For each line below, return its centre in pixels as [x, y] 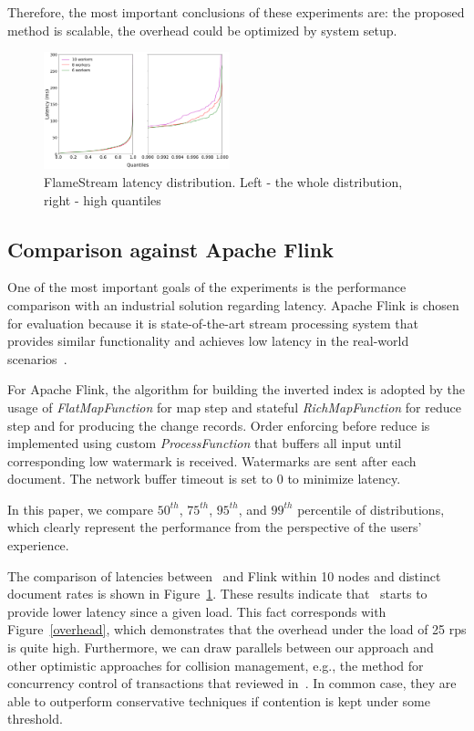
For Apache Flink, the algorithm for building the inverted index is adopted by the [236, 389]
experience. [38, 545]
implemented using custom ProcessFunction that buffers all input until [205, 443]
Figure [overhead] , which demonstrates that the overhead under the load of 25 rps [237, 629]
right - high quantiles [103, 199]
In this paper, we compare [80, 509]
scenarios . [37, 358]
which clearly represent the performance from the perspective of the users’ [215, 527]
